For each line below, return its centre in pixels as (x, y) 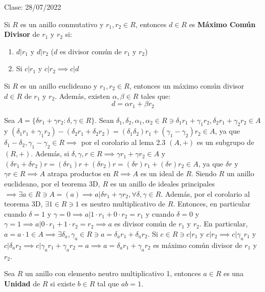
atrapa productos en (79, 173)
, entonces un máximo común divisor (187, 85)
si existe (63, 283)
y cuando (160, 213)
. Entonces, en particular (212, 204)
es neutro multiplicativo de (124, 204)
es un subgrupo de (225, 142)
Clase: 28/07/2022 (33, 7)
